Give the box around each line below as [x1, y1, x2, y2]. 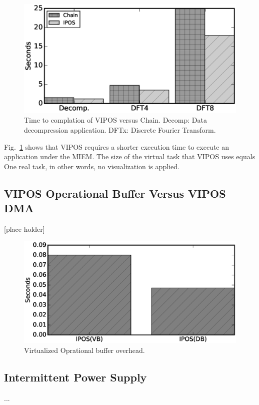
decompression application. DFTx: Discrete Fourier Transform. [24, 124, 216, 135]
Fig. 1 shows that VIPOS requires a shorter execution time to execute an [4, 141, 229, 152]
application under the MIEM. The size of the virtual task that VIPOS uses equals [4, 151, 255, 162]
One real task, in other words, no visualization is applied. [4, 161, 179, 171]
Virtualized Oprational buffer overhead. [24, 345, 145, 355]
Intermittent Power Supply [4, 369, 147, 385]
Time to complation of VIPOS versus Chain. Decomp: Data [24, 115, 207, 125]
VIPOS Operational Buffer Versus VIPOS [4, 185, 226, 201]
